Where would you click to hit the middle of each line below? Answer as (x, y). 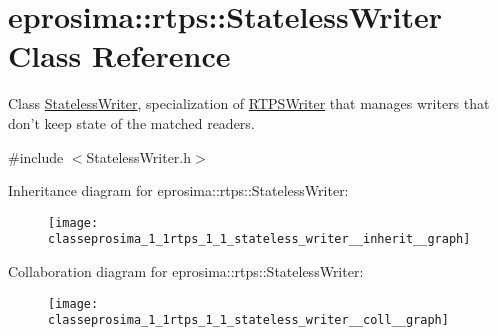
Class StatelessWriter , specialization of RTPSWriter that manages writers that (249, 103)
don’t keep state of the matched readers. (131, 122)
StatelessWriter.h (139, 156)
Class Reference (119, 55)
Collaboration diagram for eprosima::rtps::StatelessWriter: (186, 271)
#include (36, 156)
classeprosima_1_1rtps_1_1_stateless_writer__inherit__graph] (259, 239)
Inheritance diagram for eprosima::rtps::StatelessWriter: (178, 190)
